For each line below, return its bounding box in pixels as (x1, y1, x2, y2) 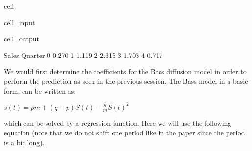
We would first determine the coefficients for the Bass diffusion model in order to (4, 66, 247, 76)
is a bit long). (4, 137, 45, 147)
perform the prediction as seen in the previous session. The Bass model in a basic (4, 75, 248, 86)
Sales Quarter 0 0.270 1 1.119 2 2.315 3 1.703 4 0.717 (4, 50, 163, 60)
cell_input (4, 17, 35, 27)
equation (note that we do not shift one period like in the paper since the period (4, 128, 245, 138)
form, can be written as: (4, 85, 76, 95)
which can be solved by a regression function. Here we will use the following (4, 118, 231, 128)
